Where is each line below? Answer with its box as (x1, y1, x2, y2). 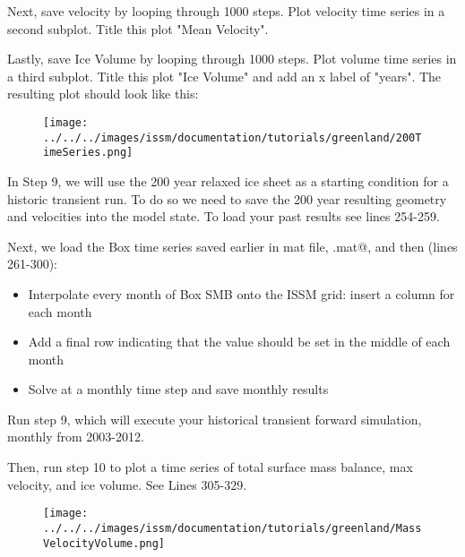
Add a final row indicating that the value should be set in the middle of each (28, 332, 451, 351)
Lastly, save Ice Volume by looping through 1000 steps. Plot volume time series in (7, 49, 457, 68)
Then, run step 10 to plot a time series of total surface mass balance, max (7, 458, 413, 476)
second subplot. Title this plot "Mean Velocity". (7, 19, 269, 38)
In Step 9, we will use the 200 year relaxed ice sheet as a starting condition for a (7, 171, 449, 190)
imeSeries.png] (43, 146, 133, 159)
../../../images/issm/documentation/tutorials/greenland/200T (43, 131, 422, 144)
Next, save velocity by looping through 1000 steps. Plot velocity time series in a (7, 2, 445, 20)
